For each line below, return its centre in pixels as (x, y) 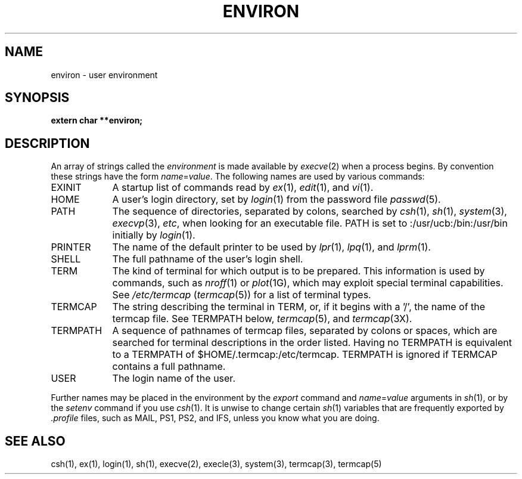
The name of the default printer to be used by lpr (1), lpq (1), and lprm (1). (271, 247)
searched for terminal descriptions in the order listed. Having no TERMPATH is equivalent (312, 343)
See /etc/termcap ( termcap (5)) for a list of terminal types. (242, 295)
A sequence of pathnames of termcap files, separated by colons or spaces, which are (305, 331)
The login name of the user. (174, 378)
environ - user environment (104, 75)
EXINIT (66, 188)
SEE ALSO (35, 441)
